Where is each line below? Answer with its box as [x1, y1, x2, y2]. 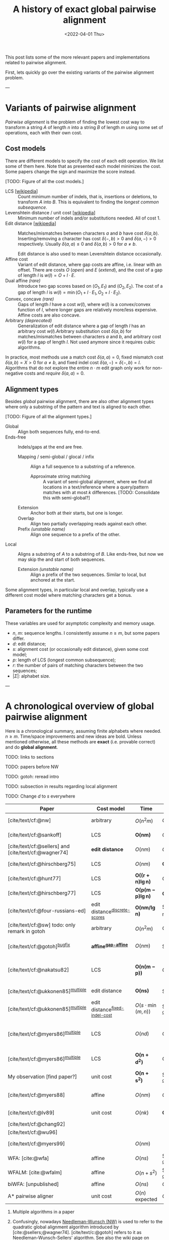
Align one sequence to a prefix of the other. [30, 532, 121, 538]
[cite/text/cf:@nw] [8, 817, 51, 824]
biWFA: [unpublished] [8, 1181, 59, 1188]
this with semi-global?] [43, 495, 91, 501]
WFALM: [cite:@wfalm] [8, 1169, 62, 1176]
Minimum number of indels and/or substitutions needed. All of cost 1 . [18, 215, 161, 221]
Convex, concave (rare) [5, 296, 54, 302]
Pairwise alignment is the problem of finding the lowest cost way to [5, 119, 145, 125]
